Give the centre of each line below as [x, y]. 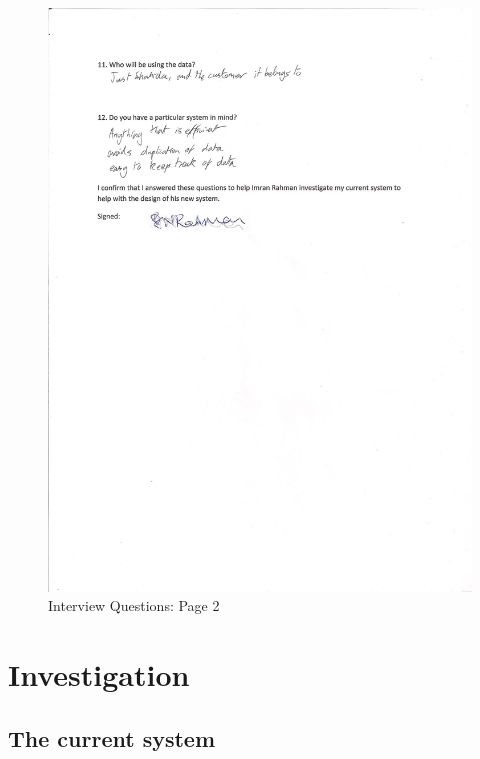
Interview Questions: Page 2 [134, 605]
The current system [112, 737]
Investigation [99, 673]
